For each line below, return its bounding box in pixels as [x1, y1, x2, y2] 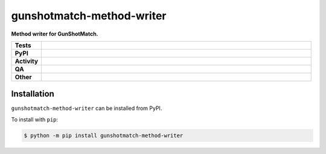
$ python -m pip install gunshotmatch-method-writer [24, 132, 184, 139]
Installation [11, 89, 54, 99]
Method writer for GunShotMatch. [11, 30, 99, 37]
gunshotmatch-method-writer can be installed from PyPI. [11, 104, 162, 112]
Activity [14, 57, 39, 65]
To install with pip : [11, 115, 59, 123]
